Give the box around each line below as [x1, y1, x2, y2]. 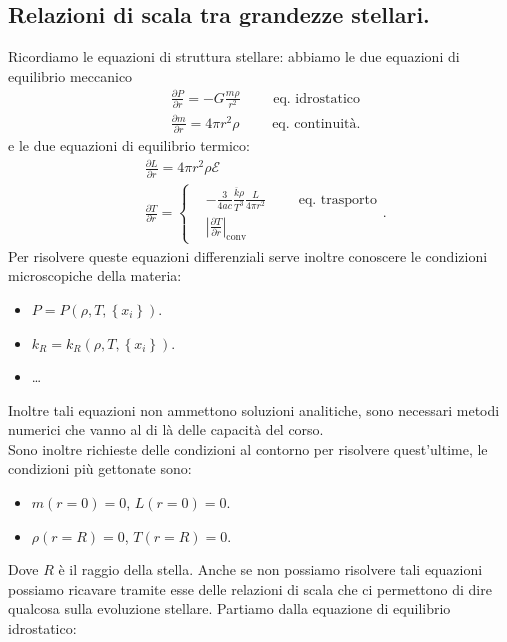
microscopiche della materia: [8, 265, 182, 286]
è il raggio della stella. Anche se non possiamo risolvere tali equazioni [58, 559, 483, 580]
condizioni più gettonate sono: [8, 458, 192, 479]
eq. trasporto [298, 192, 378, 207]
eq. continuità [272, 116, 357, 131]
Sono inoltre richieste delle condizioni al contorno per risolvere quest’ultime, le [8, 438, 488, 459]
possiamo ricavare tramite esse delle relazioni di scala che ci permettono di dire [8, 578, 492, 599]
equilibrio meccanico [8, 65, 133, 86]
